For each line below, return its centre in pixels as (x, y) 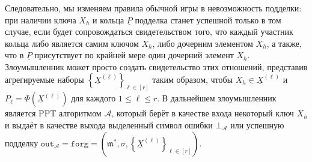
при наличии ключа (41, 19)
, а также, (284, 43)
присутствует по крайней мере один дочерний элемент (134, 55)
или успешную (257, 125)
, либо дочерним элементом (203, 43)
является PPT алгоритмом (53, 113)
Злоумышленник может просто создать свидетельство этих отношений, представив (156, 66)
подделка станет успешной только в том (208, 19)
